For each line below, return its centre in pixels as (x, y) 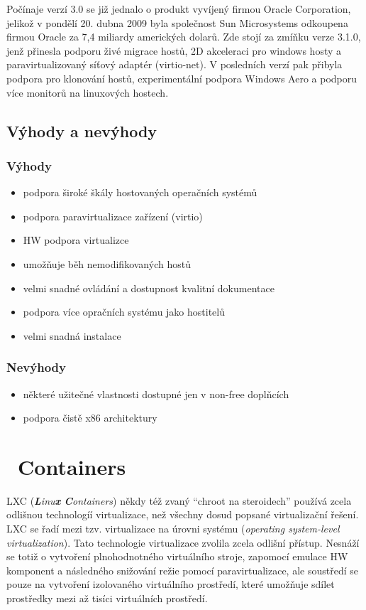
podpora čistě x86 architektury (90, 418)
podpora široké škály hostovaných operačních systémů (140, 192)
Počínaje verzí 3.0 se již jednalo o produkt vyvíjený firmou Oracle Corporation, (179, 9)
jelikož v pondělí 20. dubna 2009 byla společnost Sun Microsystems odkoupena (177, 22)
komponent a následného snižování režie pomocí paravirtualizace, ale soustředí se (182, 570)
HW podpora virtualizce (76, 240)
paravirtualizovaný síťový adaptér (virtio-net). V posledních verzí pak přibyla (174, 64)
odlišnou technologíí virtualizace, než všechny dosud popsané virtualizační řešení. (183, 514)
